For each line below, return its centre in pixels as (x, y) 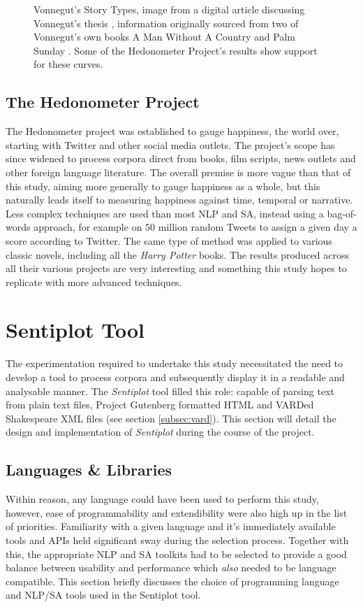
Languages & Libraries (89, 470)
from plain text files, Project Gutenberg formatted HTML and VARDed (160, 405)
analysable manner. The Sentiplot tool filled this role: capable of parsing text (170, 391)
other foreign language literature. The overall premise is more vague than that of (178, 172)
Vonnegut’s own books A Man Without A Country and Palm (164, 37)
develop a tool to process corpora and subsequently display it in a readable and (175, 377)
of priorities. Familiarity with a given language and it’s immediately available (171, 526)
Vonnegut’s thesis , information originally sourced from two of (166, 23)
